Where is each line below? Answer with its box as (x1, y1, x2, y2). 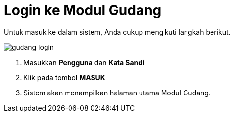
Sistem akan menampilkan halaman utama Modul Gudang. (23, 88, 211, 97)
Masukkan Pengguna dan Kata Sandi (23, 58, 144, 67)
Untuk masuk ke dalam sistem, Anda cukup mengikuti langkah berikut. (4, 27, 231, 36)
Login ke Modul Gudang (4, 2, 162, 19)
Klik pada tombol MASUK (23, 73, 105, 82)
